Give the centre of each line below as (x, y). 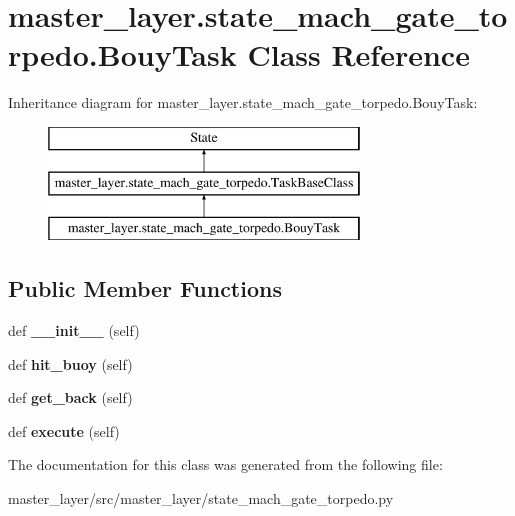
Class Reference (358, 54)
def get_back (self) (70, 397)
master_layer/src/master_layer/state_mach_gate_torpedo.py (201, 498)
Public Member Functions (145, 288)
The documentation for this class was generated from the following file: (225, 464)
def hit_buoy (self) (70, 363)
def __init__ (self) (74, 330)
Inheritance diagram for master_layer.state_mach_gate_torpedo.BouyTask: (243, 102)
